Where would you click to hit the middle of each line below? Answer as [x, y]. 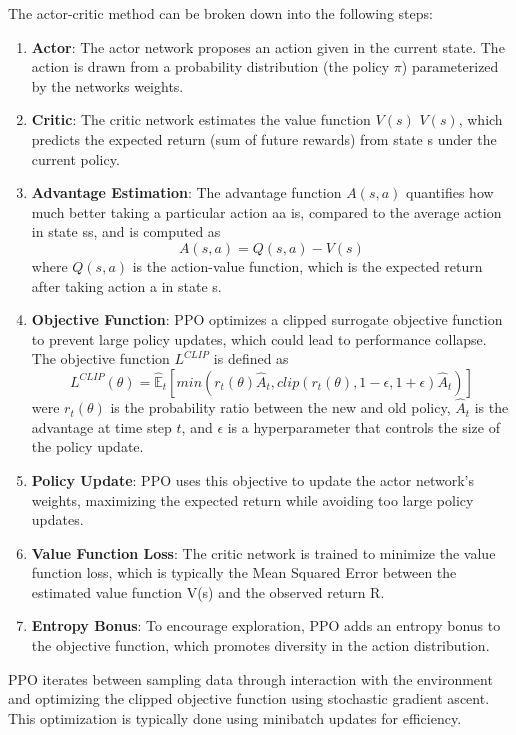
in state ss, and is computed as [126, 231]
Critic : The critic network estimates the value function [201, 119]
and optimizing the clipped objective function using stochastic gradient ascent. [249, 698]
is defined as [251, 358]
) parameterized [450, 66]
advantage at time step [101, 426]
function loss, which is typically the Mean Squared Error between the [244, 572]
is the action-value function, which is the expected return [307, 265]
